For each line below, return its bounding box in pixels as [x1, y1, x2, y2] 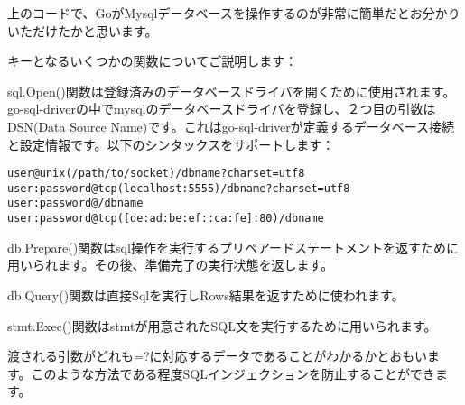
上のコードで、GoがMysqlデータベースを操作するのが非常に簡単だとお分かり [7, 4, 460, 22]
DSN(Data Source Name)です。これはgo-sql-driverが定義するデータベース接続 [7, 116, 455, 135]
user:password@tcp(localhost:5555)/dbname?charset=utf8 [7, 181, 350, 195]
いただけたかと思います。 [7, 21, 158, 40]
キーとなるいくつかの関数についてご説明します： [7, 51, 298, 70]
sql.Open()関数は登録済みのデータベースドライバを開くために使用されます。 [7, 81, 456, 100]
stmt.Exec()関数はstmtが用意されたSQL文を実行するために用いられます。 [7, 316, 437, 335]
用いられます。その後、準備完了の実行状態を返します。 [7, 255, 334, 274]
